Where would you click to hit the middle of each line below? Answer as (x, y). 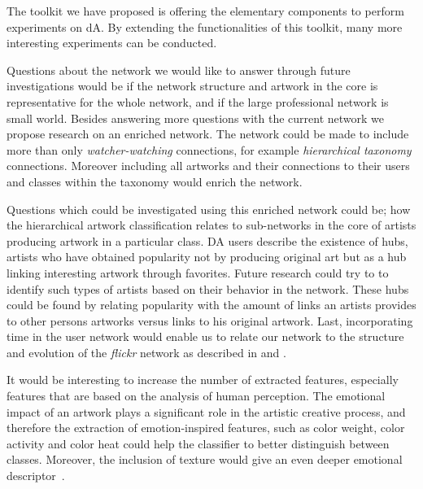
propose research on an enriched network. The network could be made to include (208, 134)
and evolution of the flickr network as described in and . (146, 352)
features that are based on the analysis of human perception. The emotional (196, 396)
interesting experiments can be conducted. (112, 43)
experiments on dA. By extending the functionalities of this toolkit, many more (205, 26)
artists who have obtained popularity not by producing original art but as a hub (207, 257)
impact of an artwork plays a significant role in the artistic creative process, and (206, 411)
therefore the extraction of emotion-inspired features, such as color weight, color (206, 428)
